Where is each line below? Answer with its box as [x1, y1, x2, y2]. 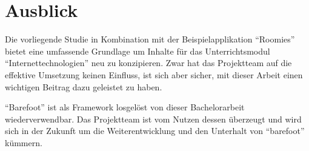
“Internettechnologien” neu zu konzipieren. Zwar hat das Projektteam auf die [5, 56, 292, 69]
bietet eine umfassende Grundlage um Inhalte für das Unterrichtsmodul [5, 44, 270, 57]
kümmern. [5, 136, 42, 149]
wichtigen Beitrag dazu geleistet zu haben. [5, 80, 162, 93]
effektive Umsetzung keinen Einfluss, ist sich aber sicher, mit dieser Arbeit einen [5, 68, 303, 81]
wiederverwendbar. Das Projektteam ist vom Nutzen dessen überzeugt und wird [5, 112, 302, 125]
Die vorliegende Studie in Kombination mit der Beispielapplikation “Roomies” [5, 33, 295, 45]
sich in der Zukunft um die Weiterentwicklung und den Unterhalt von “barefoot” [5, 124, 305, 137]
